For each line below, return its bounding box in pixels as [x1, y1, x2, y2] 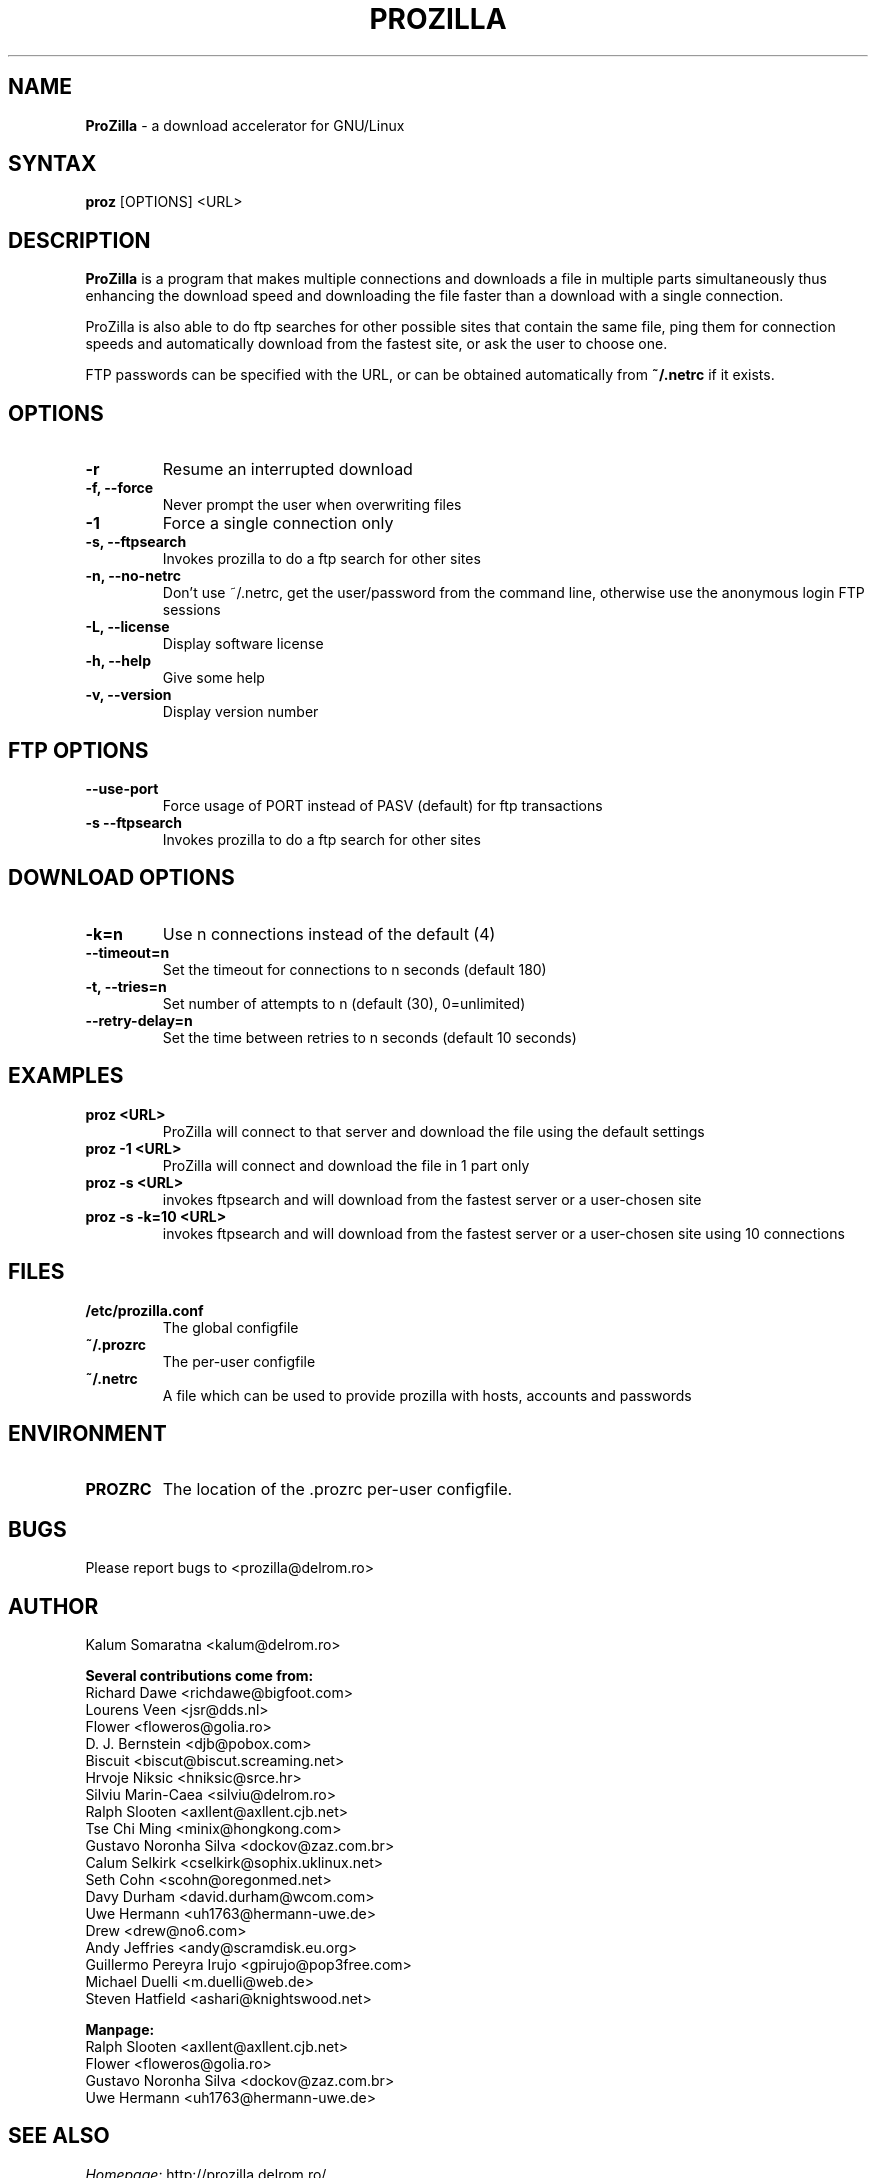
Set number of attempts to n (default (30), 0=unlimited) [162, 994, 526, 1012]
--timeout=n [85, 943, 170, 961]
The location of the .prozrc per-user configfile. [162, 1479, 513, 1500]
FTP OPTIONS [8, 737, 149, 763]
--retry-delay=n [85, 1011, 193, 1029]
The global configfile [162, 1318, 299, 1336]
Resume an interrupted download [162, 459, 413, 480]
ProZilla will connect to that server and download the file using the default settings [162, 1122, 705, 1140]
